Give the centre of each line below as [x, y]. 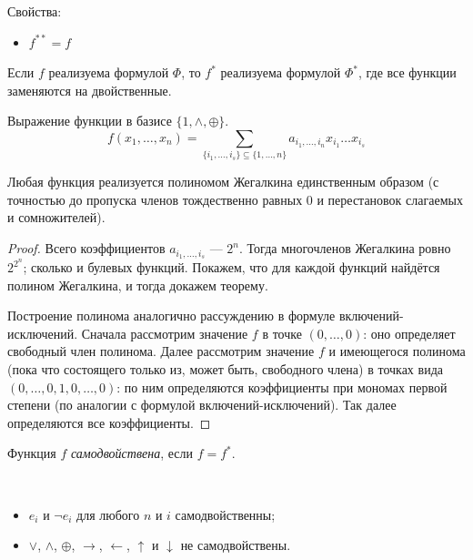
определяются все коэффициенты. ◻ [109, 422]
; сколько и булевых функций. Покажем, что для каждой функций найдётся [231, 267]
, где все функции [407, 72]
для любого [108, 514]
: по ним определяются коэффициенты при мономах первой [282, 387]
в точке [282, 333]
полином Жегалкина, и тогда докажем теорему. [138, 285]
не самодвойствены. [236, 545]
